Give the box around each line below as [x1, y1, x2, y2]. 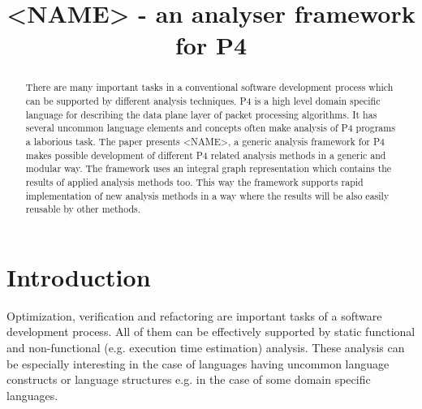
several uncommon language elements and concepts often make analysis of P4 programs [25, 121, 395, 135]
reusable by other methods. [25, 202, 141, 216]
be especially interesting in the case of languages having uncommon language [6, 355, 390, 372]
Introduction [6, 260, 151, 293]
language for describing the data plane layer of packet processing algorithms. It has [25, 107, 377, 121]
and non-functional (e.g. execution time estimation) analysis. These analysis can [6, 339, 405, 356]
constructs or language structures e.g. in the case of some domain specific [6, 371, 371, 388]
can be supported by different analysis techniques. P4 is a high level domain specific [25, 94, 381, 108]
